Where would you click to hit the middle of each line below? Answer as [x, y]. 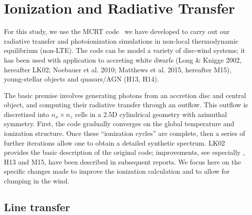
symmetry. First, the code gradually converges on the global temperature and [119, 124]
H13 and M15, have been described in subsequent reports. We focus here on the [123, 161]
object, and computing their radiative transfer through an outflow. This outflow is [126, 105]
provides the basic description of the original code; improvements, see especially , [125, 152]
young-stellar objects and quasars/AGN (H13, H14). [82, 79]
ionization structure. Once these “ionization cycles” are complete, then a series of [125, 133]
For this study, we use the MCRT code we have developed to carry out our [117, 31]
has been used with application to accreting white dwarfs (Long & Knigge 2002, [123, 59]
